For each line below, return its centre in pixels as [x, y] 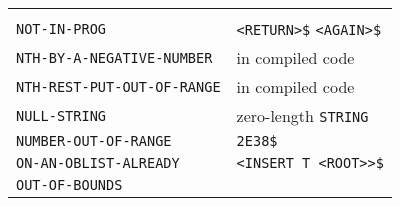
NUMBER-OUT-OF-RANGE [94, 141]
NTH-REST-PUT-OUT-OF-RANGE [118, 86]
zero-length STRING [302, 115]
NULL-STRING [61, 115]
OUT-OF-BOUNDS [69, 185]
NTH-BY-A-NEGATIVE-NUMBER [114, 57]
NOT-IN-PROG [61, 28]
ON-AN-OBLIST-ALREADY [98, 163]
